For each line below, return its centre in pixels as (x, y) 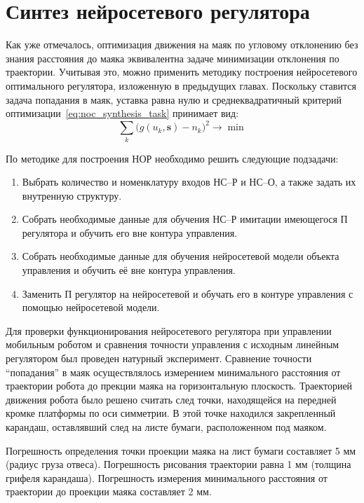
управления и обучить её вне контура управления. (129, 270)
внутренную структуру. (72, 195)
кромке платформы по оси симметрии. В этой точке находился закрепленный (171, 413)
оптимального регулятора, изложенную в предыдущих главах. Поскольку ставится (181, 85)
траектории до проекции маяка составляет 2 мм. (109, 491)
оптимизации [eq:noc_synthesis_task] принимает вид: (122, 113)
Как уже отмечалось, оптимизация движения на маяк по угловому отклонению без (182, 44)
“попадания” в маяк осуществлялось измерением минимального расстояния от (173, 372)
